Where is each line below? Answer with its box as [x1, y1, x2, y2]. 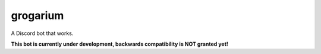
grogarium [11, 9, 64, 22]
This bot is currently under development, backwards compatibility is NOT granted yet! [11, 40, 229, 47]
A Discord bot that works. [11, 30, 74, 37]
